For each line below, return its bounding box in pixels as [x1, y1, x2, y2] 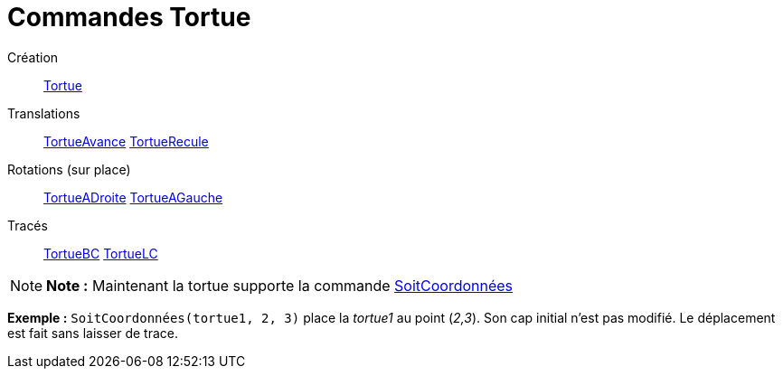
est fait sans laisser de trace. [7, 324, 179, 341]
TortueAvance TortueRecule [43, 133, 209, 149]
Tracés [7, 217, 48, 233]
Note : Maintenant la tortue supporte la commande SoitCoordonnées [46, 276, 514, 295]
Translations [7, 105, 80, 121]
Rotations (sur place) [7, 161, 131, 177]
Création [7, 49, 59, 65]
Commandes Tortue [7, 2, 251, 33]
